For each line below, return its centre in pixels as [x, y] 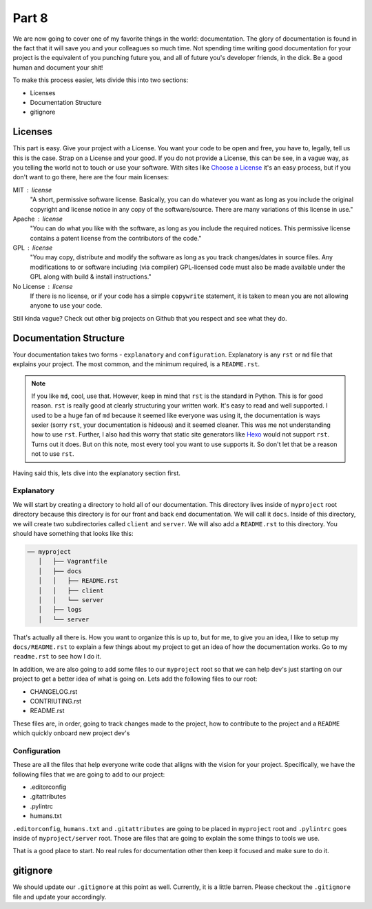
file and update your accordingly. [60, 897]
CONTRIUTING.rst [56, 701]
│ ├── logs [60, 610]
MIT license [32, 190]
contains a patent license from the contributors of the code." [116, 238]
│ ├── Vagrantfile [73, 561]
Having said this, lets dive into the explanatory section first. [96, 473]
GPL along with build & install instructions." [91, 277]
